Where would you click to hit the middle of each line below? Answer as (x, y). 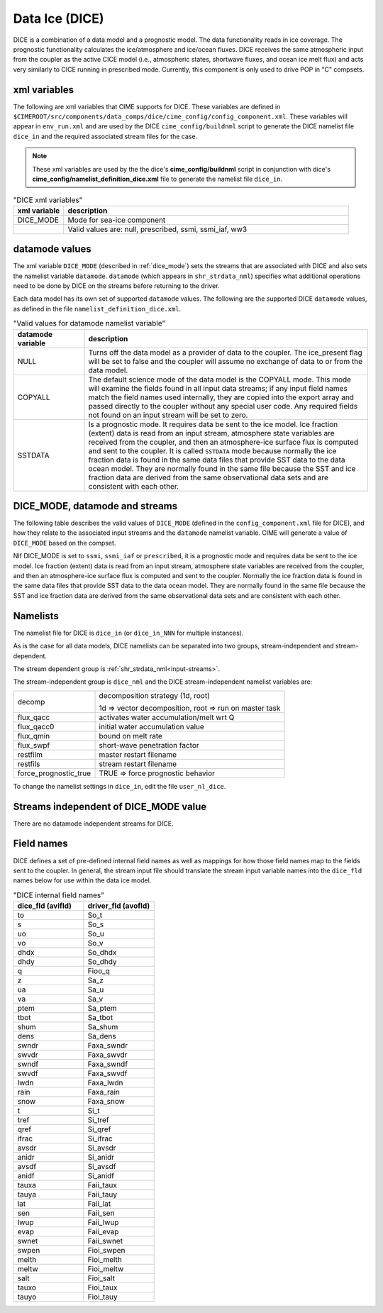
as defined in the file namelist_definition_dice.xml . (97, 309)
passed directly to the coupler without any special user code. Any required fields (223, 406)
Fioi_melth (105, 1260)
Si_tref (98, 1120)
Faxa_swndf (107, 1064)
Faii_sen (101, 1213)
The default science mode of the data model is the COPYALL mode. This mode (220, 380)
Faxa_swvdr (107, 1055)
